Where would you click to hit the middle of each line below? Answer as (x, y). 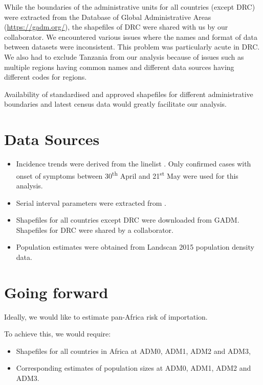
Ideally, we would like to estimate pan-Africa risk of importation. (106, 316)
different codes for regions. (46, 77)
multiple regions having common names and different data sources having (119, 67)
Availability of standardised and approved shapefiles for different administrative (129, 94)
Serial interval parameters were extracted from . (91, 202)
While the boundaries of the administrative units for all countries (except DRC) (130, 7)
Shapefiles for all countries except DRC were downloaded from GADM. (128, 220)
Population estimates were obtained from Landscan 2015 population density (135, 247)
